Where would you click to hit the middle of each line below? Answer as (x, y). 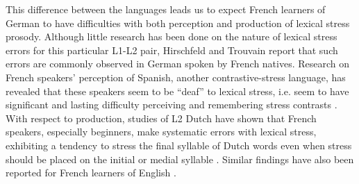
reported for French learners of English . (91, 173)
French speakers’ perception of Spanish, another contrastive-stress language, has (176, 77)
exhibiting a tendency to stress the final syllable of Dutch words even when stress (179, 145)
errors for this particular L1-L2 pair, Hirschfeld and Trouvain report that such (172, 50)
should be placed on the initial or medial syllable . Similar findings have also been (180, 159)
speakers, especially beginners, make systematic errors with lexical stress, (161, 132)
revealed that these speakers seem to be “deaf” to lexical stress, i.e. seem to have (177, 91)
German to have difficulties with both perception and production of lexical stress (178, 23)
